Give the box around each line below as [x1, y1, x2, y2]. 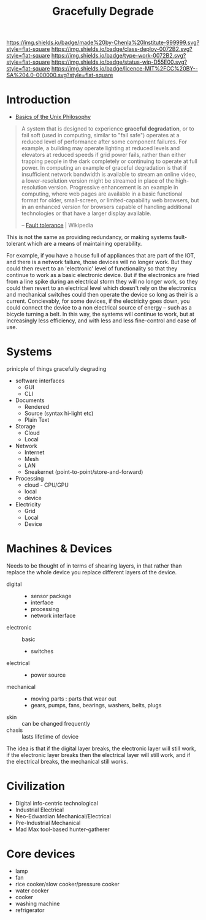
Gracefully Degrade [51, 4, 154, 18]
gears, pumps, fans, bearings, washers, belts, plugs [30, 702, 162, 709]
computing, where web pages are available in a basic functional [21, 190, 183, 197]
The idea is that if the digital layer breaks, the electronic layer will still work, [6, 745, 196, 752]
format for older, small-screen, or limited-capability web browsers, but [21, 197, 199, 204]
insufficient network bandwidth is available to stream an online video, [21, 170, 197, 178]
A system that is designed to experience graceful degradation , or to [21, 125, 194, 132]
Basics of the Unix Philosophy [15, 113, 91, 121]
